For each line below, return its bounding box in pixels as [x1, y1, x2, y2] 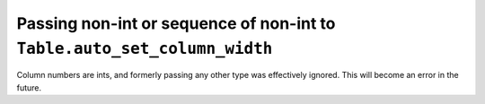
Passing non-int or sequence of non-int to [16, 13, 336, 33]
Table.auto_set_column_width [16, 39, 273, 58]
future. [16, 82, 42, 93]
